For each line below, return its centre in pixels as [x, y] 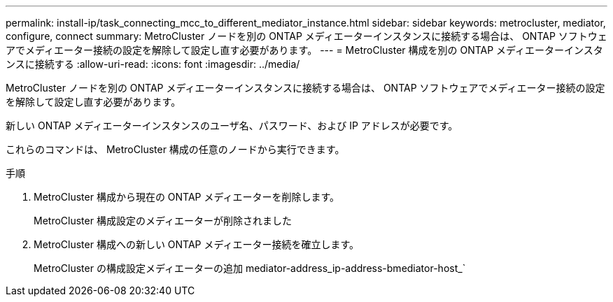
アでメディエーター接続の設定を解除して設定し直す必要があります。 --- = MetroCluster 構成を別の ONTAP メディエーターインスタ [304, 50]
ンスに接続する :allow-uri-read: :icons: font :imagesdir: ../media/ [153, 64]
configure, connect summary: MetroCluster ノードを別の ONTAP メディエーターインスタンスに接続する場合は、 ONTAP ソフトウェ [306, 36]
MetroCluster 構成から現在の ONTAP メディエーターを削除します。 [187, 197]
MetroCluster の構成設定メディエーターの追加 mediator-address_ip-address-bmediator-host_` [250, 268]
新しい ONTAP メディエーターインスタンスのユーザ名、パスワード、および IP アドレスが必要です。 [232, 125]
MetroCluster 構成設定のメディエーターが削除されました [163, 221]
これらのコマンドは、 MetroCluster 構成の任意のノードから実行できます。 [175, 149]
